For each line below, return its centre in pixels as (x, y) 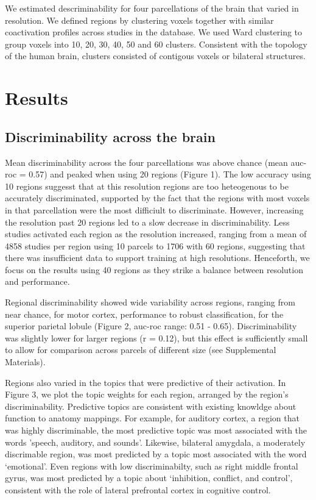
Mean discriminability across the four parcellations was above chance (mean (146, 162)
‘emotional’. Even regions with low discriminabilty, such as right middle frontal (152, 466)
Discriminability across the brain (110, 136)
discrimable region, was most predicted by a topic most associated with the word (156, 454)
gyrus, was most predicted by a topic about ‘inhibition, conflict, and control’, (149, 478)
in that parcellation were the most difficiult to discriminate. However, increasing (154, 209)
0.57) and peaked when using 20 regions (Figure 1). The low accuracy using (170, 174)
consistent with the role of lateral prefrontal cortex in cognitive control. (138, 489)
